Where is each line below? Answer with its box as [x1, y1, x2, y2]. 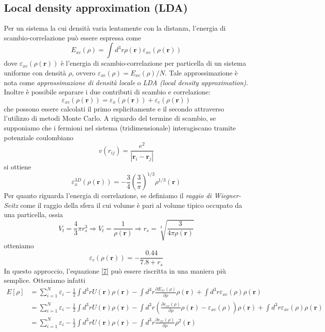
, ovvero [71, 67, 96, 77]
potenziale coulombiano [4, 132, 74, 142]
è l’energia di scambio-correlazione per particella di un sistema [60, 58, 246, 68]
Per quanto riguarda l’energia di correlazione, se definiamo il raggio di [4, 190, 212, 201]
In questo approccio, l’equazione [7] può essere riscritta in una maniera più [4, 265, 226, 276]
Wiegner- [214, 190, 241, 201]
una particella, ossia [4, 209, 63, 220]
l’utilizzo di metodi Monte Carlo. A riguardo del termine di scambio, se [4, 113, 216, 123]
